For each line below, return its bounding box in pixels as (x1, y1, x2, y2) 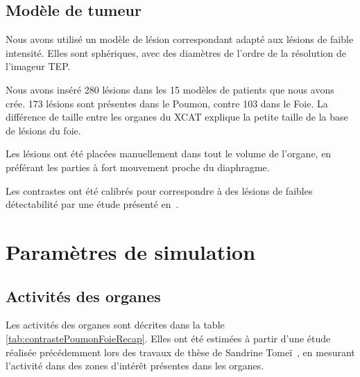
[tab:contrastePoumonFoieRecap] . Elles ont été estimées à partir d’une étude (6, 331, 331, 345)
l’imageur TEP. (6, 59, 71, 73)
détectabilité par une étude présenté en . (6, 197, 179, 211)
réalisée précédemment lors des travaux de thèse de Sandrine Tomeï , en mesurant (6, 344, 355, 359)
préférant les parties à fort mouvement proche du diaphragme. (6, 159, 270, 174)
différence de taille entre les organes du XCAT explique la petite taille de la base (6, 109, 348, 124)
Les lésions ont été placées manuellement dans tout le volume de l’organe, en (6, 146, 332, 161)
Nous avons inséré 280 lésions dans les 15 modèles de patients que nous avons (6, 82, 334, 96)
